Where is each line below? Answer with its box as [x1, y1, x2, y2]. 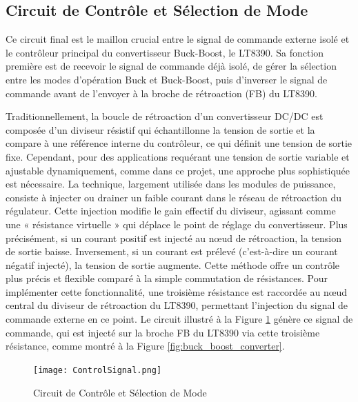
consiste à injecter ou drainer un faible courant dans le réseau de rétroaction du [6, 190, 342, 204]
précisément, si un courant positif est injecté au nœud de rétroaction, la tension [6, 230, 342, 245]
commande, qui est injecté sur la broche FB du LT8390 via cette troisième [6, 325, 320, 339]
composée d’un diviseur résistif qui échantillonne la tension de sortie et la [6, 122, 315, 137]
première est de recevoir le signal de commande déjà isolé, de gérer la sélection [6, 59, 337, 73]
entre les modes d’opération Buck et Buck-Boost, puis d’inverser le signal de [6, 72, 328, 86]
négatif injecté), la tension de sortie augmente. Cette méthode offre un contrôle [6, 257, 340, 272]
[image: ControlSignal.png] [33, 365, 162, 375]
